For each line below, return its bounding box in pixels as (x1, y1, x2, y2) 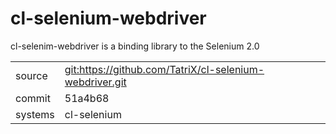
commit (15, 91, 51, 105)
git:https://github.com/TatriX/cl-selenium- (64, 62, 265, 76)
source (15, 68, 48, 82)
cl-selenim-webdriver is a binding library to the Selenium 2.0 (10, 40, 260, 52)
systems (15, 107, 55, 121)
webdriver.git (64, 75, 127, 89)
